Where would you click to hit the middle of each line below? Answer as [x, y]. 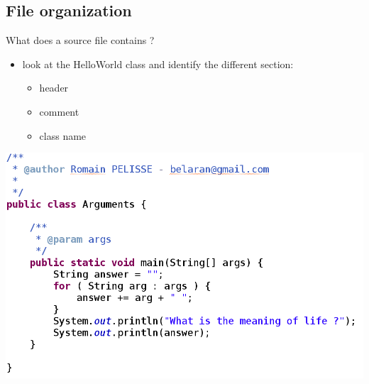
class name [63, 135]
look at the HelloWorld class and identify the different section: [158, 64]
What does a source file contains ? [80, 40]
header [54, 88]
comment [59, 111]
